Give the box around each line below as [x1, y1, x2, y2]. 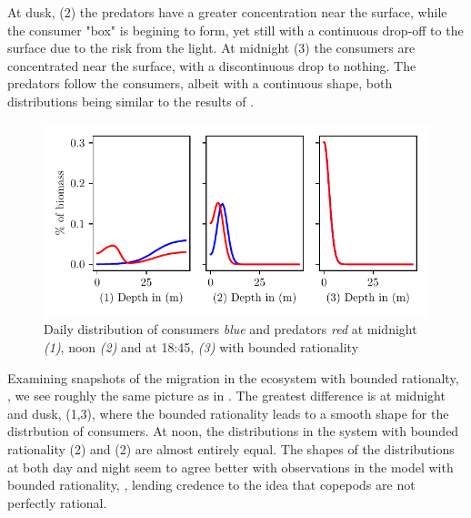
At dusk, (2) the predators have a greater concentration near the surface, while [7, 3, 447, 21]
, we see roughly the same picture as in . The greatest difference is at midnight [7, 386, 446, 405]
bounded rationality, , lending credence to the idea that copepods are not [7, 475, 416, 494]
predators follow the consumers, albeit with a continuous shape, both [7, 74, 393, 93]
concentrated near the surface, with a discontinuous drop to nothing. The [7, 56, 416, 75]
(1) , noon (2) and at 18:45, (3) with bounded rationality [44, 338, 359, 357]
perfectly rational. [7, 493, 107, 512]
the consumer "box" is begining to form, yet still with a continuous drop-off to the [7, 20, 464, 39]
